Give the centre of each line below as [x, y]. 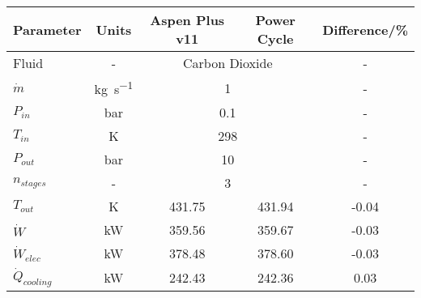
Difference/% [365, 29]
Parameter [47, 29]
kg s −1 [114, 88]
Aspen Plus [187, 20]
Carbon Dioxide [228, 63]
